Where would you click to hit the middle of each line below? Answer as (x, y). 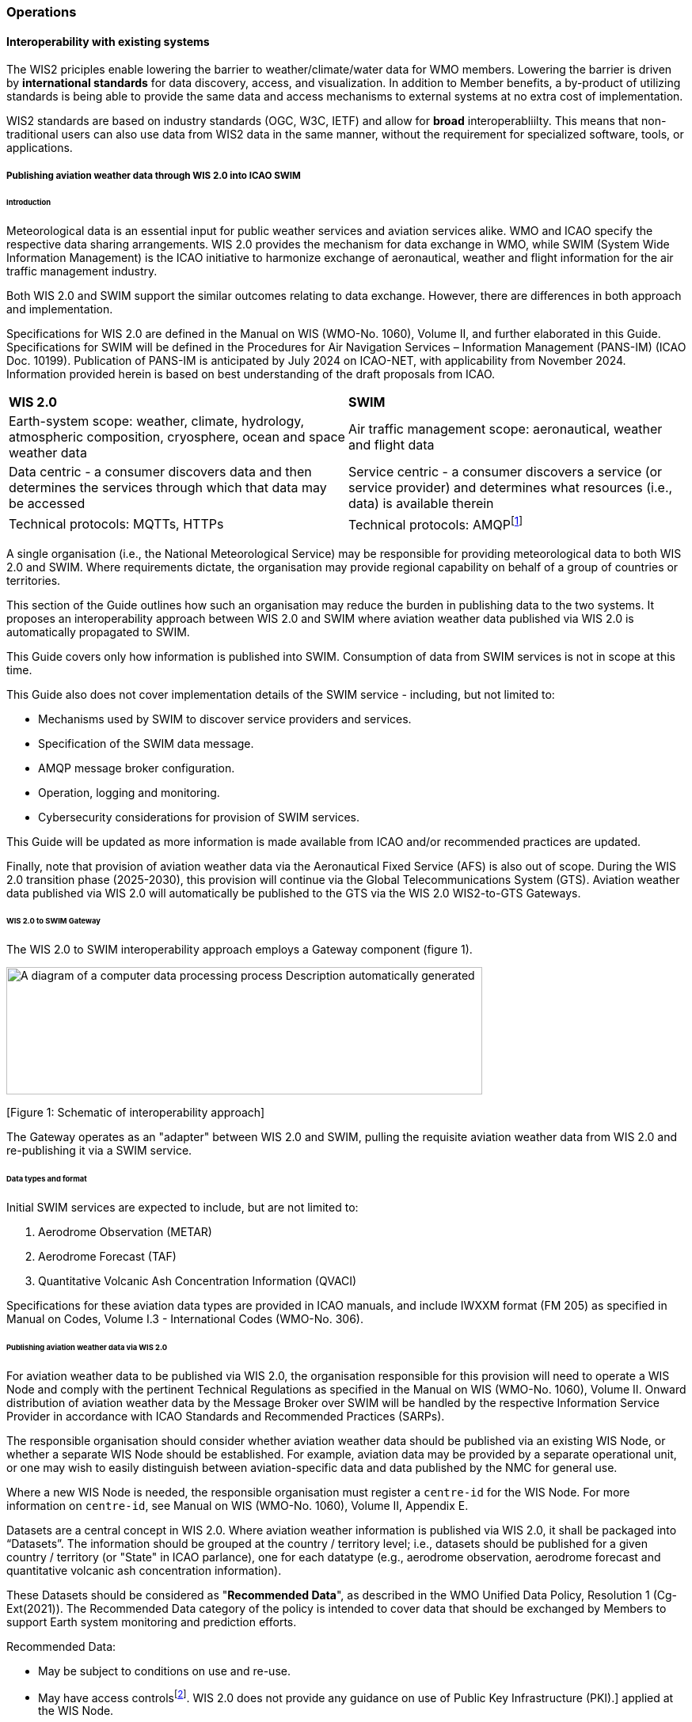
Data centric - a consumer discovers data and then (160, 472)
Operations (42, 12)
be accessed (47, 504)
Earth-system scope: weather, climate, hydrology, (157, 421)
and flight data (392, 445)
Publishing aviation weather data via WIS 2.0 (87, 1347)
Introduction (29, 203)
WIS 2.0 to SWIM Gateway (53, 921)
